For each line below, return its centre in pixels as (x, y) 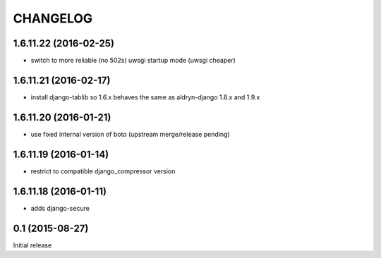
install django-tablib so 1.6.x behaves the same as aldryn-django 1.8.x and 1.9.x (145, 97)
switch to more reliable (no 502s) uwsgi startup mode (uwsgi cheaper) (133, 61)
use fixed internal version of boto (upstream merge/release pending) (130, 134)
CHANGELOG (53, 18)
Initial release (32, 245)
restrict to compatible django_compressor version (103, 171)
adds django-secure (60, 208)
